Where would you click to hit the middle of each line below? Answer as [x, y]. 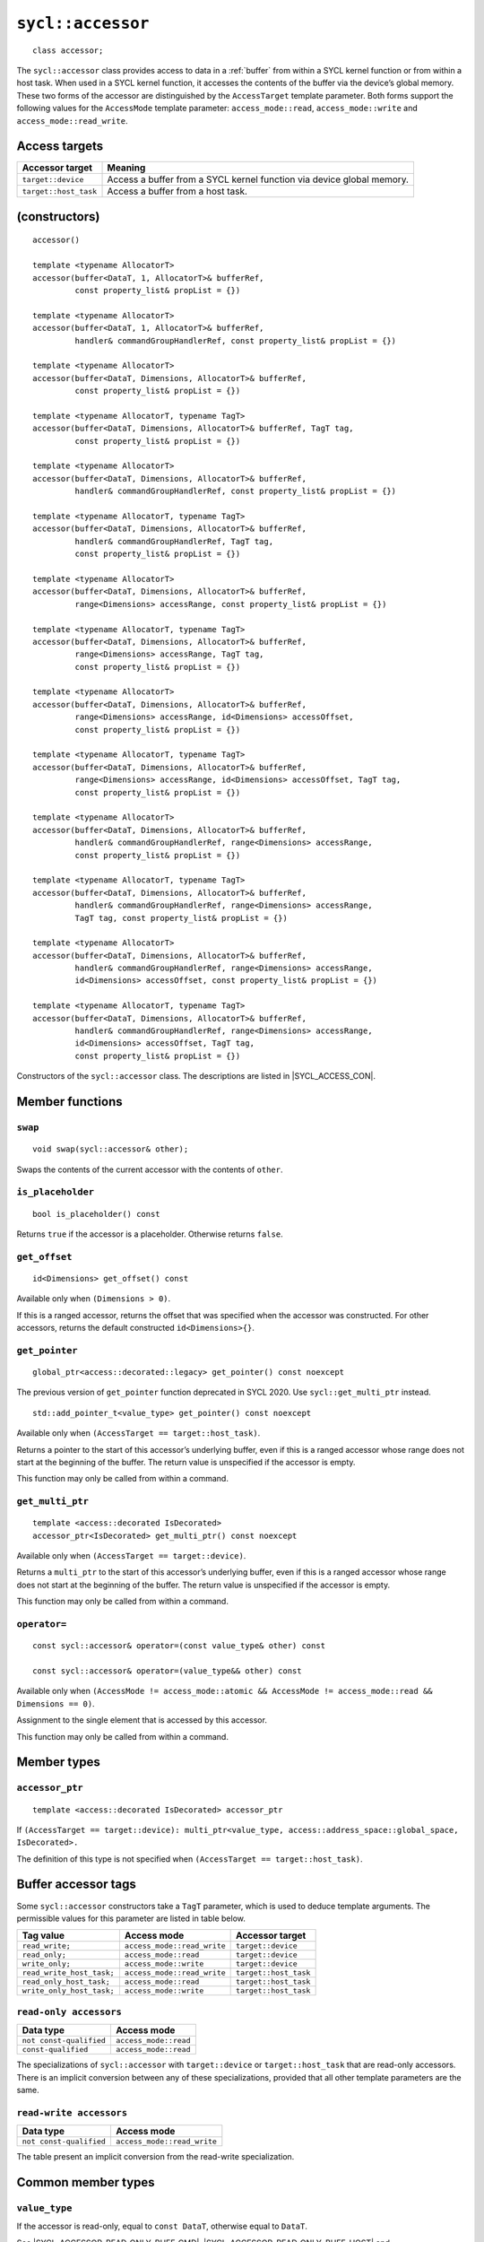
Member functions [69, 1102]
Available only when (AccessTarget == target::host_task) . [138, 1433]
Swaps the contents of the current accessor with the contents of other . [150, 1169]
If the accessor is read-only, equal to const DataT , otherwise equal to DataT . [162, 2226]
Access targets [60, 147]
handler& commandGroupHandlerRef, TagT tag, [174, 541]
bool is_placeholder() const [96, 1214]
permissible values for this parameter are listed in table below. [131, 1918]
